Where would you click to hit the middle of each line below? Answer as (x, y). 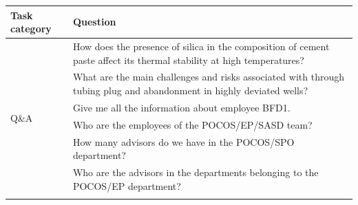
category (31, 29)
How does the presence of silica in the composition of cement (201, 46)
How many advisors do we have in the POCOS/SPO (183, 141)
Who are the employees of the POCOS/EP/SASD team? (192, 124)
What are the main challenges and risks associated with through (208, 77)
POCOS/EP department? (127, 185)
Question (94, 22)
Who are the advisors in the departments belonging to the (196, 172)
